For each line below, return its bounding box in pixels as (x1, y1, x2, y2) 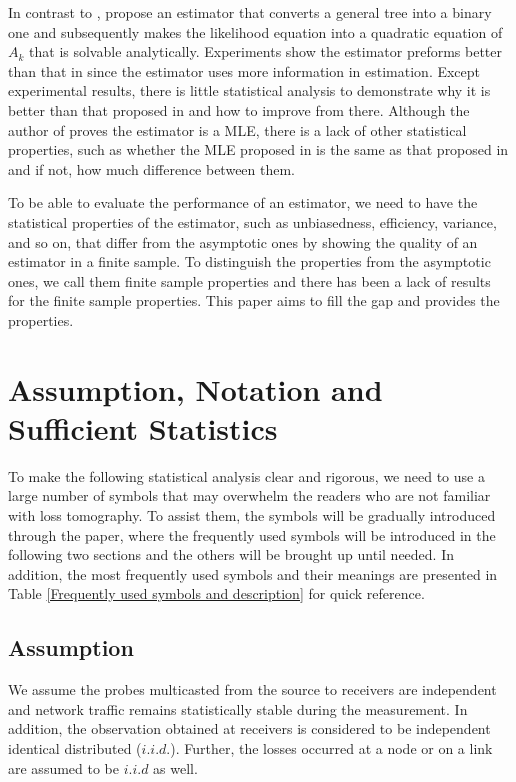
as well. (153, 757, 198, 778)
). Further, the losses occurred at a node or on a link (170, 737, 493, 758)
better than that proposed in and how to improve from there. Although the (8, 99, 470, 120)
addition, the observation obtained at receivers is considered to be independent (8, 718, 491, 739)
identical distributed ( (8, 737, 142, 758)
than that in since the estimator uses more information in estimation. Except (8, 60, 481, 81)
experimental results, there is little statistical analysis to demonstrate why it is (8, 80, 491, 101)
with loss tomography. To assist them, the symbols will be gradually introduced (8, 505, 496, 525)
